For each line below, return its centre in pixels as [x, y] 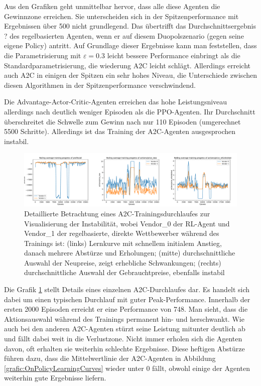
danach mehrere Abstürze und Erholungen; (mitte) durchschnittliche [130, 253]
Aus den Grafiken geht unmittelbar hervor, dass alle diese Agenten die [112, 6]
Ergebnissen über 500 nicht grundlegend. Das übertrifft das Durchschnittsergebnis [130, 26]
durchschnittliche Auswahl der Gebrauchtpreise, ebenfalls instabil [124, 272]
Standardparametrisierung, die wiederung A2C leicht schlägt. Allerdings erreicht [127, 65]
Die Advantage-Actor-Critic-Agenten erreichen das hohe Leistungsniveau [116, 102]
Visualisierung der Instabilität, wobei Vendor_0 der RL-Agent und [127, 223]
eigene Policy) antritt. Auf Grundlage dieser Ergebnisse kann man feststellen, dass [130, 45]
